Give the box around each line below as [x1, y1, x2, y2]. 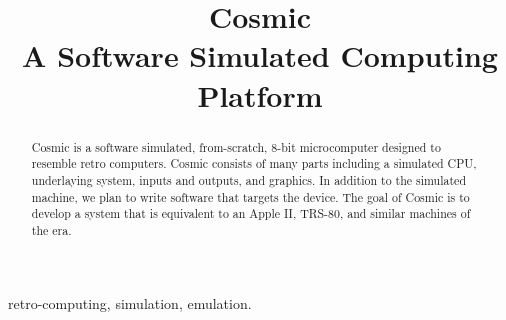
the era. [31, 221, 72, 238]
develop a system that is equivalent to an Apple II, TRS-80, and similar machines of [31, 205, 471, 222]
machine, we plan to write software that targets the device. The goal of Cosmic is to [31, 188, 470, 205]
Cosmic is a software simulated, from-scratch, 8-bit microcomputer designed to [31, 138, 441, 155]
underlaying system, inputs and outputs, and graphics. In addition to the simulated [31, 171, 466, 188]
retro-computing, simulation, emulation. [8, 293, 252, 314]
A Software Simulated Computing [22, 35, 498, 76]
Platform [197, 74, 323, 115]
